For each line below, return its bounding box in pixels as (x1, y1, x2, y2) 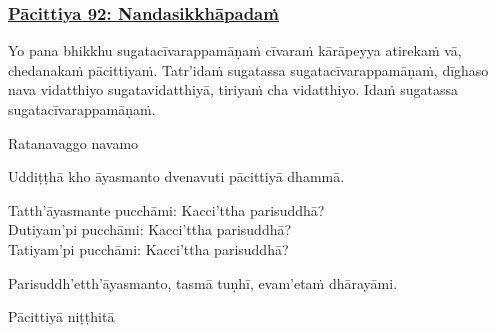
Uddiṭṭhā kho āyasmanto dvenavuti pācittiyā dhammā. (8, 166, 345, 187)
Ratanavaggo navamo (8, 132, 139, 153)
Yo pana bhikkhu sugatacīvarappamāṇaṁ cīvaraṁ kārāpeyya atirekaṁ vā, (8, 40, 462, 61)
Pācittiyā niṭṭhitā (8, 306, 115, 327)
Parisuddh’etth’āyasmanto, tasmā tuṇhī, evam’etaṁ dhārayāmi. (8, 272, 398, 293)
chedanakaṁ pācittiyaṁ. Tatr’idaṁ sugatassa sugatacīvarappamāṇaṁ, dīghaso (8, 59, 489, 80)
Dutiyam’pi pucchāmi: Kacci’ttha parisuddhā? (8, 219, 292, 240)
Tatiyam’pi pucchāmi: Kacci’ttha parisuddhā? (8, 238, 289, 259)
